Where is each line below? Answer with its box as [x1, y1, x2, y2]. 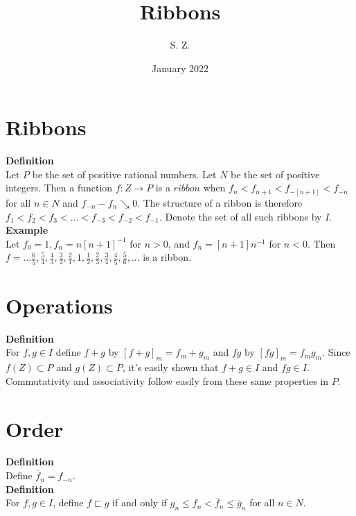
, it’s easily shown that [122, 360, 219, 375]
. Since [322, 345, 350, 359]
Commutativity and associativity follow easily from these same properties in [6, 373, 329, 388]
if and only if [112, 495, 168, 510]
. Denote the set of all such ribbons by [159, 209, 322, 223]
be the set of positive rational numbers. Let [32, 166, 217, 181]
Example [6, 223, 48, 237]
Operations [6, 291, 113, 319]
